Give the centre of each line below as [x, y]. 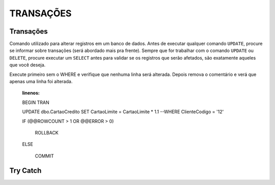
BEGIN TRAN [36, 102]
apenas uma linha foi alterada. [41, 82]
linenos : [31, 93]
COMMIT [45, 156]
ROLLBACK [47, 133]
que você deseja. [28, 65]
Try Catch [25, 170]
